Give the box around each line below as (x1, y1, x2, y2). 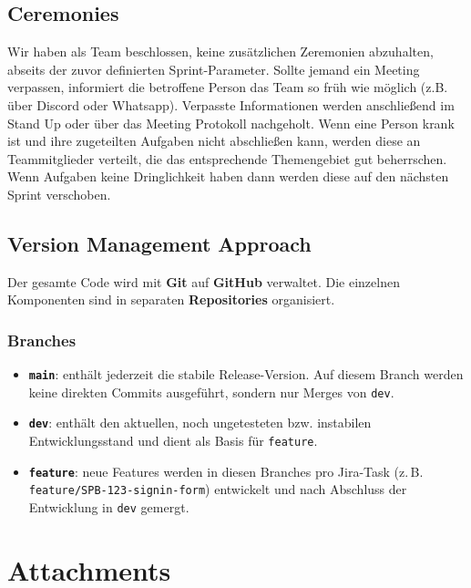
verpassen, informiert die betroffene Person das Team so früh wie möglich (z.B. (7, 77, 448, 97)
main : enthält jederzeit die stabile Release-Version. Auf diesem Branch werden (28, 365, 464, 384)
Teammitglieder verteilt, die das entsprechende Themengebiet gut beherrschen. (7, 149, 447, 168)
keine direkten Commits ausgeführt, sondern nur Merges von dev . (28, 382, 394, 401)
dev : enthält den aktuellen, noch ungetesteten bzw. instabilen (28, 413, 372, 432)
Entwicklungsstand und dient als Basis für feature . (28, 431, 318, 450)
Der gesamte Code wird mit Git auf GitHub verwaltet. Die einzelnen (7, 272, 400, 291)
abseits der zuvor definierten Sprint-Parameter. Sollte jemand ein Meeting (7, 59, 420, 78)
